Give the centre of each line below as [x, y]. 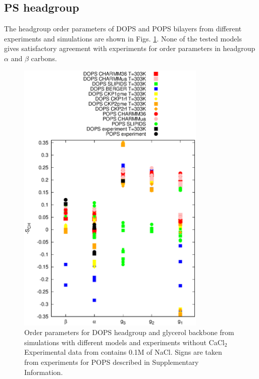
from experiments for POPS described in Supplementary [112, 362]
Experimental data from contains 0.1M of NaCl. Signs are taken [123, 352]
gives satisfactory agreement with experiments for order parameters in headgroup [130, 48]
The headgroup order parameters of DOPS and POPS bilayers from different [123, 29]
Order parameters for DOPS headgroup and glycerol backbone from [129, 332]
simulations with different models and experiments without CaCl [124, 342]
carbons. [44, 58]
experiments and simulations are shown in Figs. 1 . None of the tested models [123, 38]
